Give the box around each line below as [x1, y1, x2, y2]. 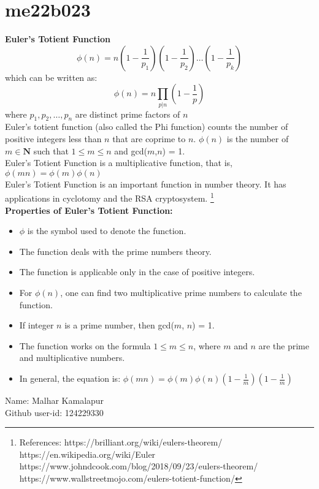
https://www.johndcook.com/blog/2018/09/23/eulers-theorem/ [19, 460, 258, 472]
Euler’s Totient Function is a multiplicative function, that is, [5, 156, 233, 169]
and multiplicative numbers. [19, 351, 125, 364]
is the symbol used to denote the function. [27, 224, 186, 237]
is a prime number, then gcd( [64, 319, 174, 332]
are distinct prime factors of [75, 107, 180, 120]
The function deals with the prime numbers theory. [19, 245, 212, 257]
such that [33, 144, 69, 157]
